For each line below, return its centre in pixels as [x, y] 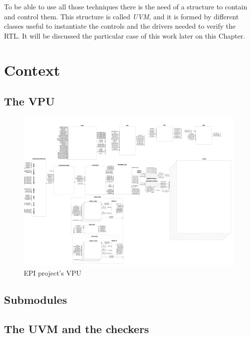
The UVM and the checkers [76, 328]
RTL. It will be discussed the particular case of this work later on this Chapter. [125, 35]
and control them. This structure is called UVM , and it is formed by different [122, 16]
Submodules [36, 299]
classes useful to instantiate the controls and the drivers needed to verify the [120, 26]
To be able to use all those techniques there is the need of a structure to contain [126, 6]
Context [32, 70]
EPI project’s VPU [53, 272]
